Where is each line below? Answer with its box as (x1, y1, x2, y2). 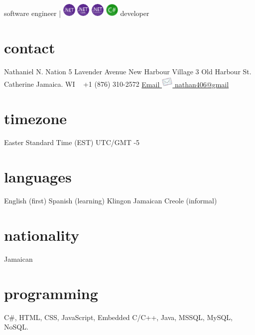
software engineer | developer (4, 8, 149, 18)
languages (4, 167, 72, 187)
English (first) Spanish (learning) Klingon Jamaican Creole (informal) (4, 195, 217, 206)
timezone (4, 108, 67, 129)
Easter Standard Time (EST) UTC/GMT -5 (4, 137, 140, 148)
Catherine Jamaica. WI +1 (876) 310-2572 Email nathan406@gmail (4, 79, 229, 89)
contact (4, 37, 55, 57)
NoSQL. (4, 322, 28, 332)
